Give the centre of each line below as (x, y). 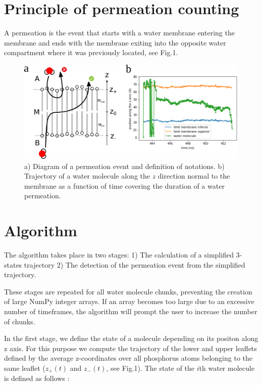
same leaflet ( (25, 368)
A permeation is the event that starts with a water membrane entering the (119, 33)
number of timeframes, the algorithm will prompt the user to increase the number (131, 311)
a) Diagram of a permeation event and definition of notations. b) (124, 166)
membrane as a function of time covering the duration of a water (124, 185)
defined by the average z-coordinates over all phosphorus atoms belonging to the (128, 358)
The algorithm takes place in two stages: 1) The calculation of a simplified (119, 255)
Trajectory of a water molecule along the (87, 176)
